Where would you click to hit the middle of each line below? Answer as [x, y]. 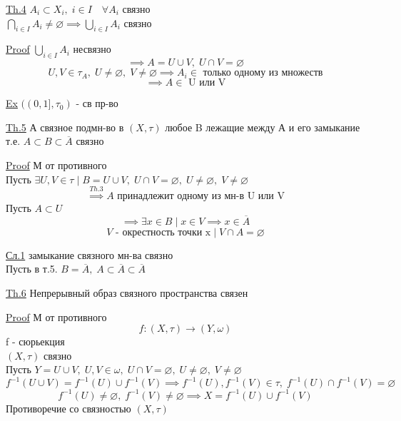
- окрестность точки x [163, 232]
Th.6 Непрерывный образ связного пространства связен [127, 292]
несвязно [92, 49]
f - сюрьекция [35, 341]
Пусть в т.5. [32, 269]
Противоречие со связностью [68, 408]
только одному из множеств [263, 73]
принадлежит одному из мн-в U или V [201, 196]
